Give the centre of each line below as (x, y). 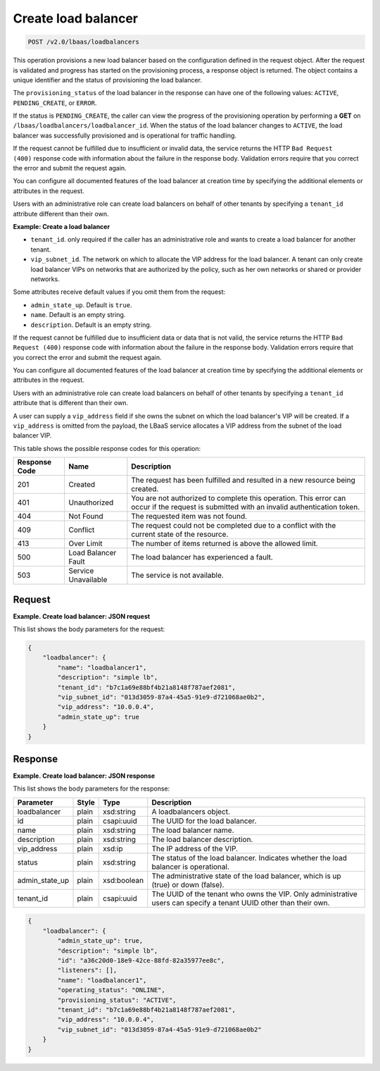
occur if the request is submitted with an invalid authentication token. (246, 507)
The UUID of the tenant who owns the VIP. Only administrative (255, 893)
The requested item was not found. (189, 516)
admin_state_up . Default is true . (81, 305)
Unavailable (88, 580)
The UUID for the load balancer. (204, 821)
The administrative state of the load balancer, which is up (246, 876)
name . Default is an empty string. (78, 315)
